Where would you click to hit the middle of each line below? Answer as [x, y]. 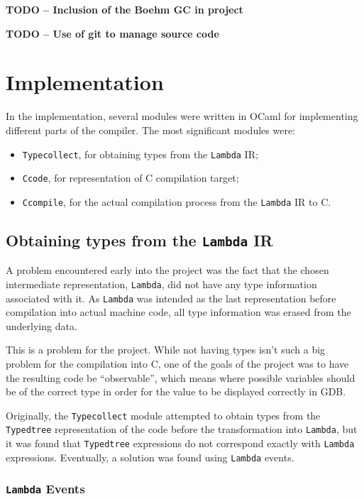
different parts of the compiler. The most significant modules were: [150, 130]
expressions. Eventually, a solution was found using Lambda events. [150, 457]
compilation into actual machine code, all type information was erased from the [178, 312]
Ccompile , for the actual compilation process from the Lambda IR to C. [177, 201]
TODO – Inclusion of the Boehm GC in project [125, 9]
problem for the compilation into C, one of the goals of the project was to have [177, 363]
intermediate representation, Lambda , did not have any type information [161, 284]
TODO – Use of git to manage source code [112, 33]
